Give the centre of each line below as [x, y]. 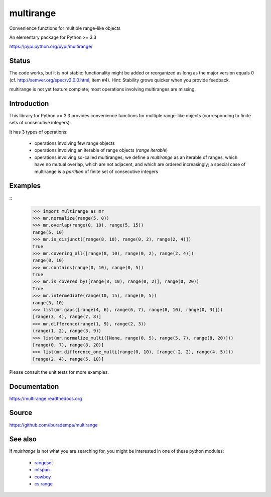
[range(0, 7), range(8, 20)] [68, 345]
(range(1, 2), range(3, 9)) [67, 331]
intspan [42, 470]
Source [21, 413]
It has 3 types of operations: [38, 132]
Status [20, 61]
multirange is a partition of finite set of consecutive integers [96, 172]
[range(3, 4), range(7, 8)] [67, 317]
